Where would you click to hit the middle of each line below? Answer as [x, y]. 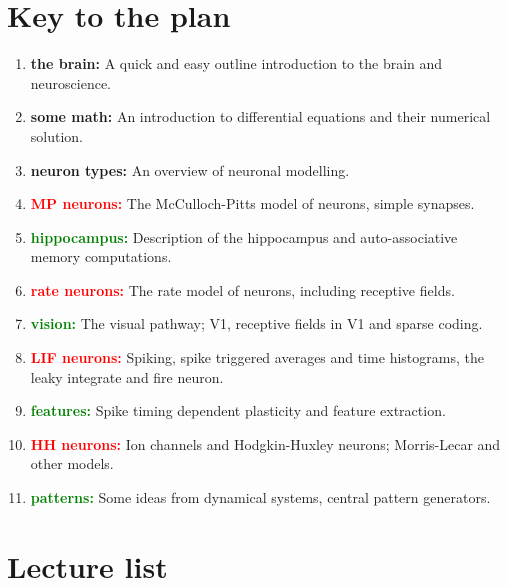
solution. [57, 135]
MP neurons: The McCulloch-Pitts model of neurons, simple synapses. [252, 203]
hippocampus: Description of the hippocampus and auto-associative [244, 236]
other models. [72, 463]
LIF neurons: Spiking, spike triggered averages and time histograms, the [257, 357]
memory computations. [101, 256]
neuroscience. [71, 82]
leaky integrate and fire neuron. [127, 376]
